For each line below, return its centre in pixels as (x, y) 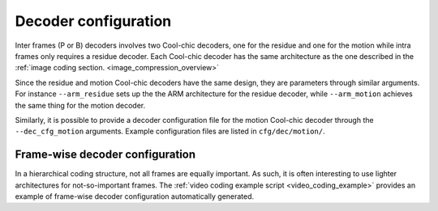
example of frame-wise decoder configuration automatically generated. (135, 196)
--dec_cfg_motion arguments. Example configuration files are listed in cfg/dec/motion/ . (170, 131)
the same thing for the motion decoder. (80, 105)
